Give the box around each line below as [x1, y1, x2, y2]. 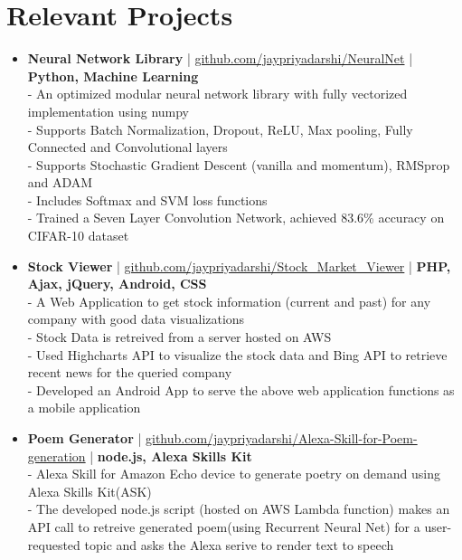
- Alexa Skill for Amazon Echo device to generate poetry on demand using [27, 464, 440, 483]
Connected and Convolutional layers [27, 138, 228, 157]
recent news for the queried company [27, 363, 232, 382]
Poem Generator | [27, 429, 142, 447]
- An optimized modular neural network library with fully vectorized [27, 84, 408, 103]
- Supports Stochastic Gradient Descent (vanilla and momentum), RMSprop [27, 155, 450, 174]
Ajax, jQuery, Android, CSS [27, 274, 207, 293]
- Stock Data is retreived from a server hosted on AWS [27, 327, 332, 346]
